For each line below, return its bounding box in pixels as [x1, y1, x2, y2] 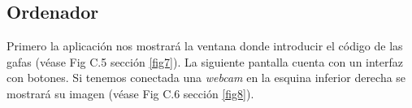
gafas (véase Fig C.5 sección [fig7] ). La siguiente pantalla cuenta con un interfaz [7, 53, 404, 70]
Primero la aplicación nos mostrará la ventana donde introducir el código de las [7, 37, 403, 54]
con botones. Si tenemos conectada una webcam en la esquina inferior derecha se [7, 69, 406, 86]
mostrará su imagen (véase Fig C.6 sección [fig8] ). [7, 84, 254, 102]
